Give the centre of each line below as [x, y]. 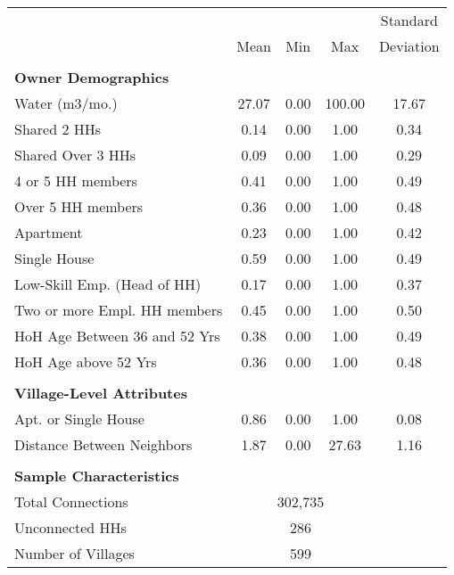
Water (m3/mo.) [66, 103]
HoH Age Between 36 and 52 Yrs [117, 336]
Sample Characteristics [97, 476]
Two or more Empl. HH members [119, 310]
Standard [409, 20]
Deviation [409, 46]
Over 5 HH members [79, 206]
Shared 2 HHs [58, 129]
